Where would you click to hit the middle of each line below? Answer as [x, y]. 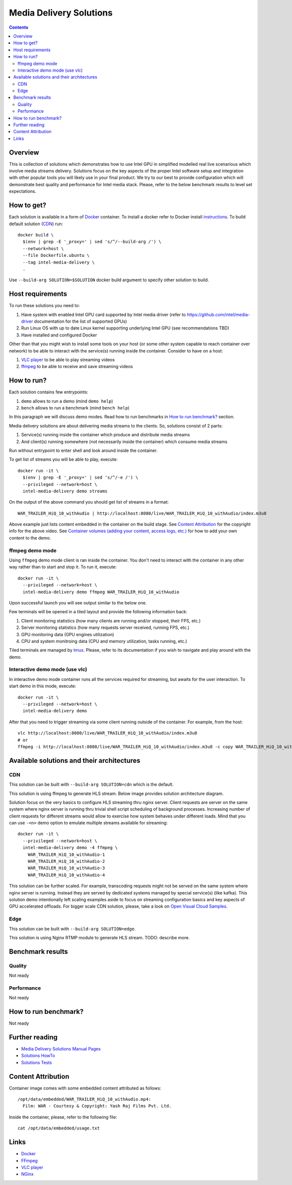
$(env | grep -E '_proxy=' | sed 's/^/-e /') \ [81, 477]
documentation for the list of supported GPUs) [81, 321]
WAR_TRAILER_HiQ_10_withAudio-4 [66, 875]
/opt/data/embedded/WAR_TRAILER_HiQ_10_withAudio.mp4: [84, 1099]
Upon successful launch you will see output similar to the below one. [78, 602]
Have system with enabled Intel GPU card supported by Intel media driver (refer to [103, 314]
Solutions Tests [36, 1062]
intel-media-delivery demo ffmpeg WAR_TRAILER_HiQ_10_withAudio [101, 592]
